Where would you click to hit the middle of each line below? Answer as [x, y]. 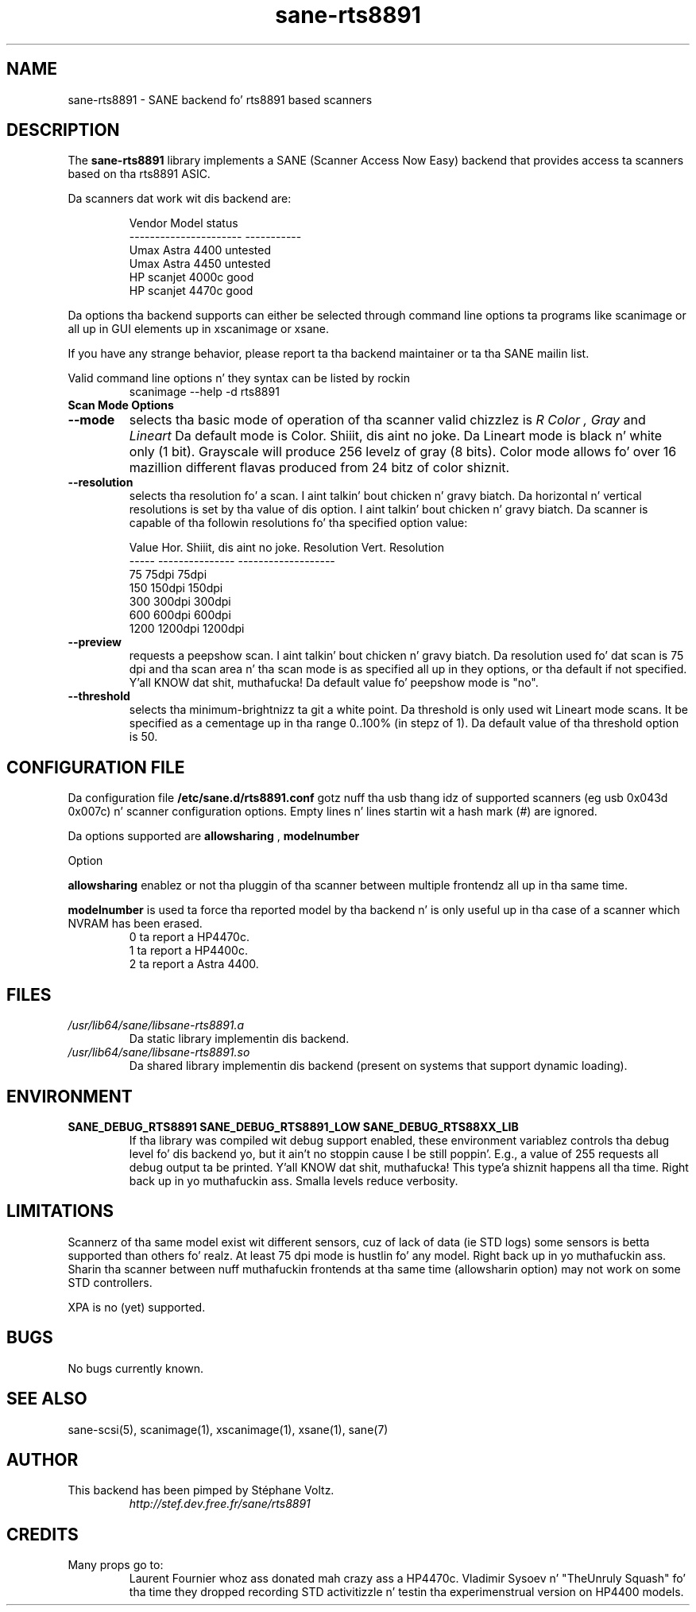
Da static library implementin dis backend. [239, 1039]
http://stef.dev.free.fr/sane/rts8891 [220, 1504]
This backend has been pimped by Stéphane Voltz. [201, 1490]
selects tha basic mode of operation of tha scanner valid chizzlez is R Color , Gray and [387, 420]
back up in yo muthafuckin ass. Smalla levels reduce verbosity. [294, 1180]
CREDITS [43, 1534]
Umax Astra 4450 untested [200, 264]
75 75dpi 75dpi [168, 575]
